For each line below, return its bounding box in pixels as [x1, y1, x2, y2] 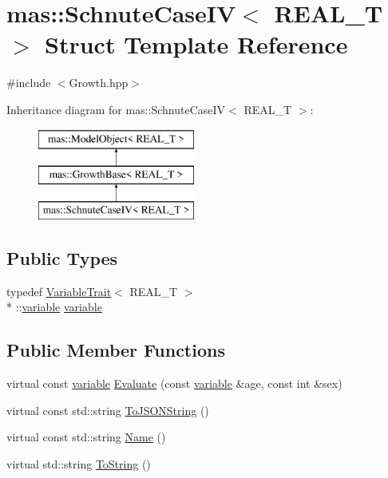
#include [6, 74, 51, 91]
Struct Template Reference [45, 28, 348, 61]
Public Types [6, 245, 118, 270]
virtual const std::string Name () [6, 429, 166, 445]
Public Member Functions [6, 338, 225, 362]
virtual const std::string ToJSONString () [6, 401, 209, 418]
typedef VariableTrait [6, 282, 112, 299]
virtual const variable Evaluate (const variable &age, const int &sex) [6, 375, 342, 392]
